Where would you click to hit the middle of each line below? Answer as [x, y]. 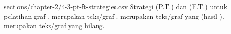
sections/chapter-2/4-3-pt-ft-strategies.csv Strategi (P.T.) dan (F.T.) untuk [116, 6]
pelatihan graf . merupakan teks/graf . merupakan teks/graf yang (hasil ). [114, 16]
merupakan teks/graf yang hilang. [54, 25]
